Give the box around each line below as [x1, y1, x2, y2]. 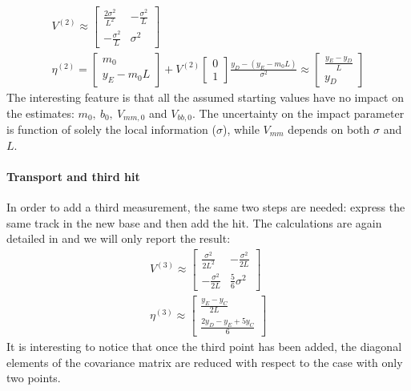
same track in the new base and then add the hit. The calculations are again [6, 214, 382, 231]
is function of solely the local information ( [6, 121, 216, 138]
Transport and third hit [6, 167, 140, 184]
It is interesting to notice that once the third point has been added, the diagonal [6, 338, 402, 354]
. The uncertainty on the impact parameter [191, 104, 405, 121]
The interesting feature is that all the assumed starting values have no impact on [6, 88, 404, 105]
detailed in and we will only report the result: [6, 230, 231, 247]
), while [222, 121, 260, 138]
